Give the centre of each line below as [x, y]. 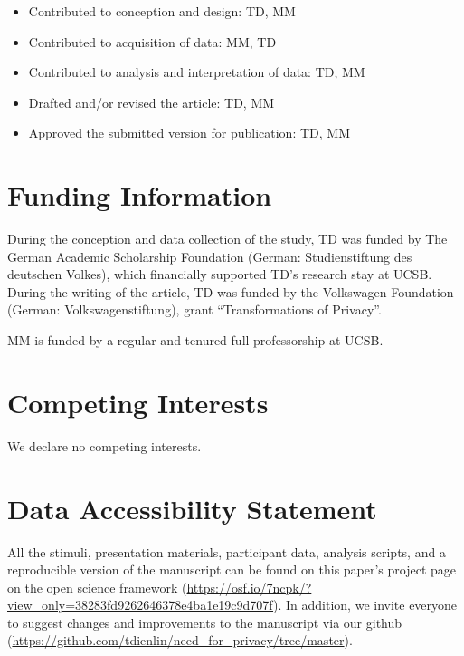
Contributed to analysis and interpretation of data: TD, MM [197, 72]
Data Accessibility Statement [192, 508]
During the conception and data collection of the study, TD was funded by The [227, 239]
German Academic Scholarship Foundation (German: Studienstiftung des [210, 256]
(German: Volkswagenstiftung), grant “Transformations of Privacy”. [194, 309]
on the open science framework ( [97, 587]
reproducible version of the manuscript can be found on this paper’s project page [232, 569]
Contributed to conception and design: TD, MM [162, 11]
